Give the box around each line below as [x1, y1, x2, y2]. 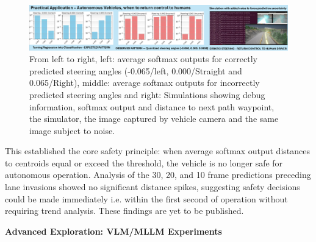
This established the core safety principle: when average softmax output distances [5, 144, 310, 157]
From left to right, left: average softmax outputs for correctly [29, 52, 257, 65]
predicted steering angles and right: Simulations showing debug [29, 88, 265, 101]
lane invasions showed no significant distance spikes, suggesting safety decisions [5, 180, 300, 193]
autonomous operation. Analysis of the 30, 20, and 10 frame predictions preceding [5, 168, 311, 181]
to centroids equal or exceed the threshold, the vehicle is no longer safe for [5, 156, 283, 169]
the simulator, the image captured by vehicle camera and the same [29, 112, 279, 125]
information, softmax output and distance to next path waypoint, [29, 100, 275, 113]
